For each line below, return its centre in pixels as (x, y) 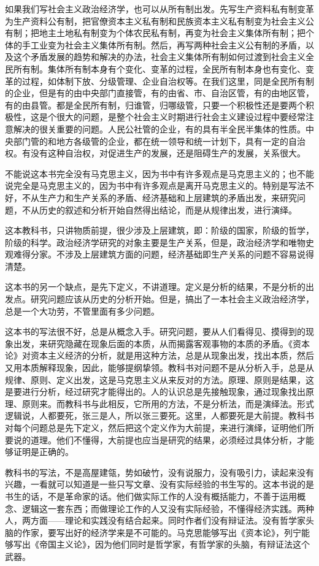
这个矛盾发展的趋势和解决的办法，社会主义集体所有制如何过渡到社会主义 (159, 57)
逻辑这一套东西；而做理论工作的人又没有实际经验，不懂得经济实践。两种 (168, 508)
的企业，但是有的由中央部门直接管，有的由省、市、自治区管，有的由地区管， (159, 93)
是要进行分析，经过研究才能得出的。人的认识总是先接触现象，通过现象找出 (155, 392)
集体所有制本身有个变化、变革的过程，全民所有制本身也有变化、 (176, 68)
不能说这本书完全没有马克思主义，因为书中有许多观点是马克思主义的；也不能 (159, 173)
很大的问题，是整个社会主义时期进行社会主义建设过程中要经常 (181, 117)
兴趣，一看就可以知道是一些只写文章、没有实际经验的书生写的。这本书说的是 (159, 484)
